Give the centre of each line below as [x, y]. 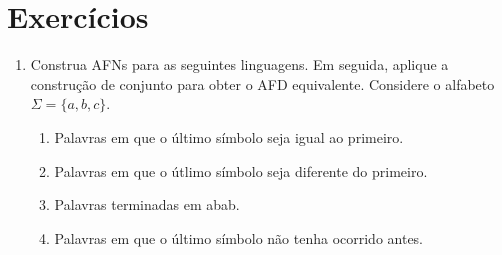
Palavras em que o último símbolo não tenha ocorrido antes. [239, 237]
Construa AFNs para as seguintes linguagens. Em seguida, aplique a [239, 64]
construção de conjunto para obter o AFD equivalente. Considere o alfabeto [262, 83]
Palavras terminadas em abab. [147, 204]
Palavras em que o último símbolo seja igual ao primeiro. [229, 136]
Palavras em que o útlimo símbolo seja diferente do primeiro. [241, 170]
